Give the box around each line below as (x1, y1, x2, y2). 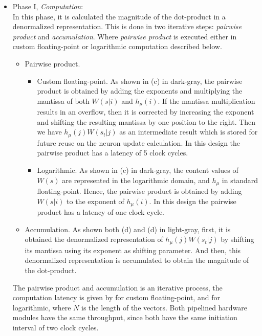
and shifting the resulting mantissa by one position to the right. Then (37, 116, 256, 127)
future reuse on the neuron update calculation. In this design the (37, 137, 241, 148)
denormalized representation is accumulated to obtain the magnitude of (25, 255, 249, 265)
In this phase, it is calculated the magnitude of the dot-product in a (12, 11, 226, 21)
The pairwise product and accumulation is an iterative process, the (12, 282, 223, 293)
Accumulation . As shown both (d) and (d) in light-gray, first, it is (25, 223, 231, 234)
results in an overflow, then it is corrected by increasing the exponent (37, 106, 254, 117)
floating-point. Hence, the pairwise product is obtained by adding (37, 186, 242, 196)
